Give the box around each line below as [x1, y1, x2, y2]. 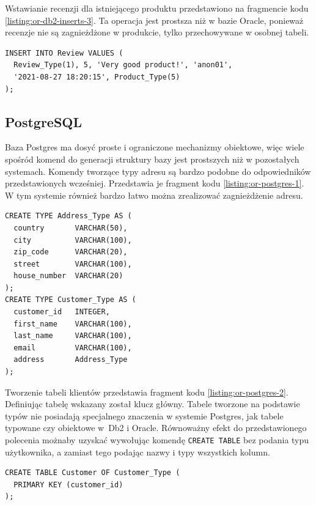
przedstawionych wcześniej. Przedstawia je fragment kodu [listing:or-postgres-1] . [5, 177, 304, 190]
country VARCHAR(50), [13, 223, 128, 232]
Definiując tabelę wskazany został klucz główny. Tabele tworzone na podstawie [5, 397, 300, 410]
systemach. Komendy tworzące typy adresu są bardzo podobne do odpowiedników [5, 164, 311, 177]
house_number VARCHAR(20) [13, 271, 123, 281]
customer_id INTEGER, [13, 308, 110, 317]
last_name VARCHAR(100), [13, 331, 132, 341]
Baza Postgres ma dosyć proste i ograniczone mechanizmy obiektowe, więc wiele [5, 141, 304, 153]
